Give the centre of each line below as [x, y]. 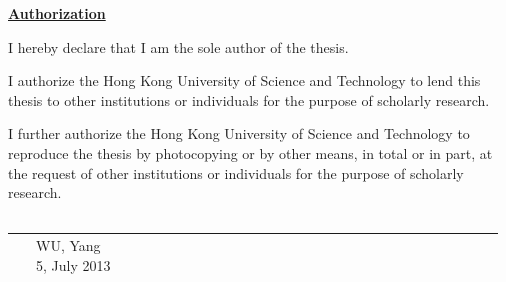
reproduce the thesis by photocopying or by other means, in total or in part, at [250, 152]
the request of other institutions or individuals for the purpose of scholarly [236, 172]
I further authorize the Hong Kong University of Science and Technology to [239, 133]
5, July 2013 [73, 264]
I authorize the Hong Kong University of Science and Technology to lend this [244, 80]
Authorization [57, 13]
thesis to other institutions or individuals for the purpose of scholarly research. [249, 99]
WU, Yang [68, 245]
